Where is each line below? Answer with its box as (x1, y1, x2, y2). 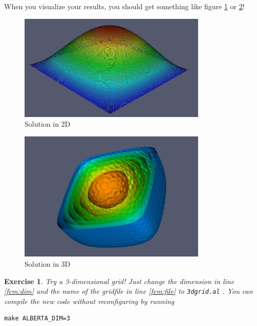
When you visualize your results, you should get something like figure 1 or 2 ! (4, 1, 245, 11)
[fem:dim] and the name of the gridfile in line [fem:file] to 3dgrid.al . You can (4, 286, 253, 296)
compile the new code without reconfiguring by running (4, 295, 175, 306)
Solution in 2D (25, 119, 71, 129)
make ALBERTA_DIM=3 (4, 315, 70, 322)
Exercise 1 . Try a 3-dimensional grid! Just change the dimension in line (4, 275, 234, 286)
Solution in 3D (25, 258, 71, 269)
